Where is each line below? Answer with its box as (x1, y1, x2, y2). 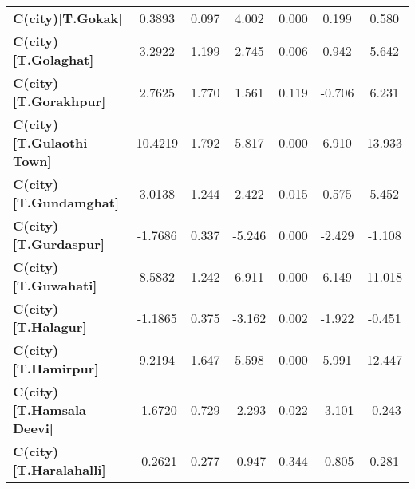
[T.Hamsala (13, 400, 86, 419)
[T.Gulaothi (13, 133, 88, 152)
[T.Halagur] (13, 317, 87, 336)
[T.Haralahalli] (13, 460, 106, 479)
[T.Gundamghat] (13, 193, 120, 211)
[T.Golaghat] (13, 50, 94, 69)
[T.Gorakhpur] (13, 92, 106, 110)
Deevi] (13, 419, 53, 437)
